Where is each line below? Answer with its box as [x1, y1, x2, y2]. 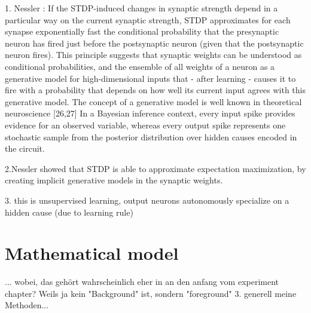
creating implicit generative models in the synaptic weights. [5, 174, 223, 186]
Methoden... [5, 299, 49, 311]
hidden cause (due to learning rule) [5, 205, 133, 218]
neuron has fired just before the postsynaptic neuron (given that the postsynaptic [5, 36, 304, 49]
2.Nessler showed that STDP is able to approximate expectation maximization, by [5, 162, 306, 174]
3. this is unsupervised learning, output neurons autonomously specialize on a [5, 194, 289, 206]
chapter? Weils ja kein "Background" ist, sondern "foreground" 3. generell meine [5, 287, 297, 299]
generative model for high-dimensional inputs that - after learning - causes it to [5, 72, 296, 84]
